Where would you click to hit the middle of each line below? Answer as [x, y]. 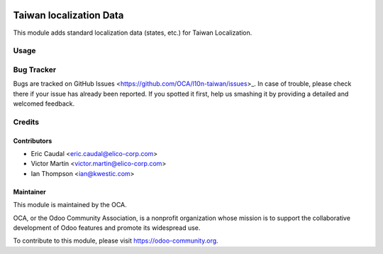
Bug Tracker [35, 70]
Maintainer [29, 192]
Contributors [33, 140]
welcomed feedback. [44, 104]
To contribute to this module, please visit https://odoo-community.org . [116, 241]
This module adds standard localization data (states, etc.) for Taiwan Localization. [133, 33]
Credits [26, 122]
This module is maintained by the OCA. [70, 205]
